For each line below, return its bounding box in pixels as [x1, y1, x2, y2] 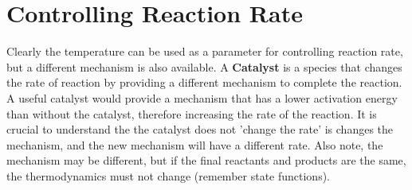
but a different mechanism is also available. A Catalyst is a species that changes [6, 58, 402, 75]
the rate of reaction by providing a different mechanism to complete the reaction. [6, 74, 402, 91]
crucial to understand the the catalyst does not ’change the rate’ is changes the [6, 121, 394, 138]
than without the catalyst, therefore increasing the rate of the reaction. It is [6, 105, 377, 122]
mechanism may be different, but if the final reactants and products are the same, [6, 152, 406, 169]
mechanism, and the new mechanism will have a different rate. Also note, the [6, 136, 383, 153]
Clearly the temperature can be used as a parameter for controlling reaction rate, [6, 43, 403, 60]
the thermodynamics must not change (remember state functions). [6, 167, 331, 184]
